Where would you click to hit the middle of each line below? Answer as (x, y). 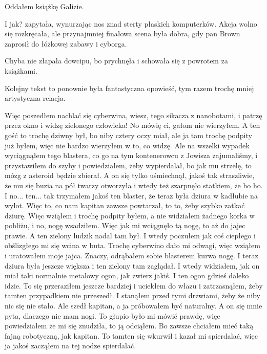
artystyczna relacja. (35, 98)
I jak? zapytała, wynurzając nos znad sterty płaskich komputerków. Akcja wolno (131, 23)
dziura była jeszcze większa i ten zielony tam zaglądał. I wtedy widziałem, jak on (132, 265)
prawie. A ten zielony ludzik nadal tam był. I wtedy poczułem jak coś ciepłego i (130, 235)
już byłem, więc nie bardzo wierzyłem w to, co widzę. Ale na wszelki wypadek (127, 145)
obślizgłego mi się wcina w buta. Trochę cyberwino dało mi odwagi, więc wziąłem (132, 245)
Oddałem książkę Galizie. (44, 6)
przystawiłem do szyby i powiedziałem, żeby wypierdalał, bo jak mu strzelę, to (128, 165)
